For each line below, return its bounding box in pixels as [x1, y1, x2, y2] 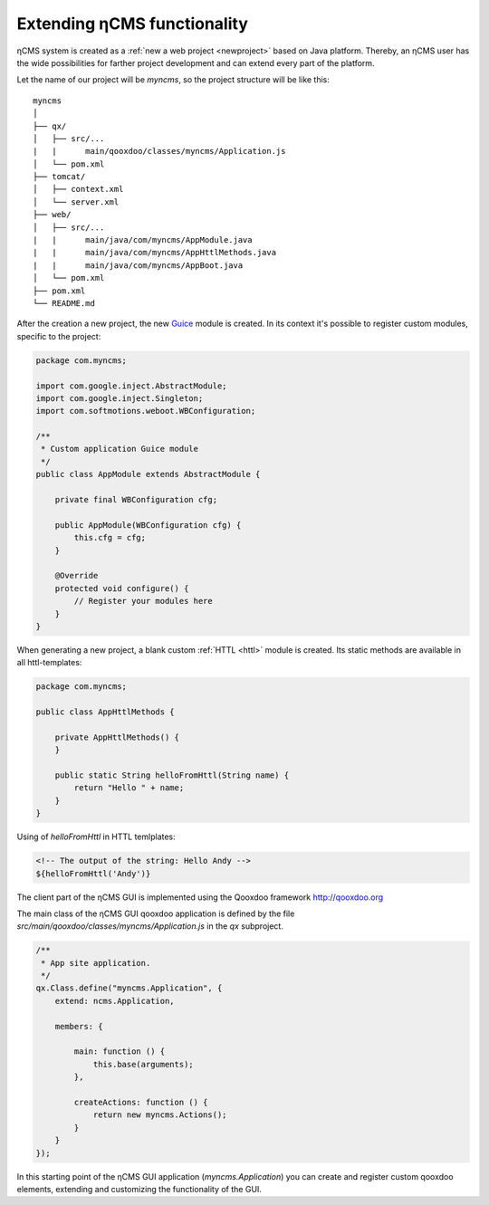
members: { [54, 1021, 103, 1031]
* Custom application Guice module [41, 444, 199, 454]
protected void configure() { [54, 583, 189, 593]
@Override [54, 570, 99, 581]
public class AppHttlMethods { [35, 707, 176, 717]
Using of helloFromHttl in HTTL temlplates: [16, 831, 176, 842]
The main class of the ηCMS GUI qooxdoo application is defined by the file [16, 908, 295, 919]
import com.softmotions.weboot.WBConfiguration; [35, 406, 256, 416]
